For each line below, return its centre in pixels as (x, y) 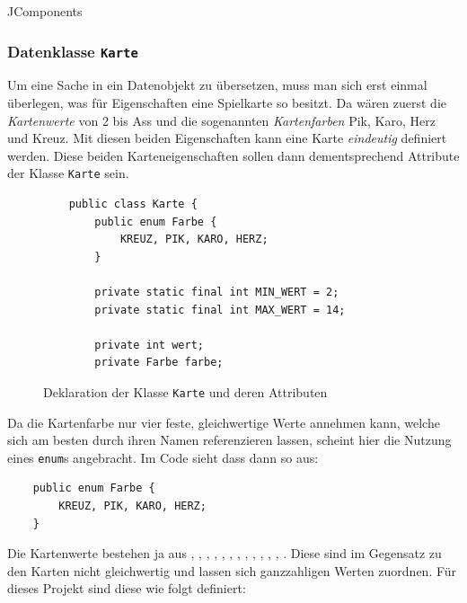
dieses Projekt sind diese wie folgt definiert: (127, 588)
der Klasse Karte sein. (68, 173)
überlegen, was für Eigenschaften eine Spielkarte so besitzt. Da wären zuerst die (227, 102)
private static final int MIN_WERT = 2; (217, 292)
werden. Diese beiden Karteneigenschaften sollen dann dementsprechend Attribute (233, 155)
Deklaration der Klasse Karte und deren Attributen (185, 391)
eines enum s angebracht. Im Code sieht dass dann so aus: (163, 457)
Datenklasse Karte (73, 51)
